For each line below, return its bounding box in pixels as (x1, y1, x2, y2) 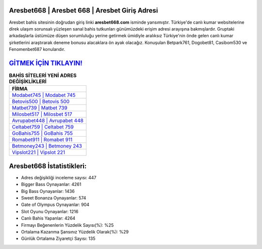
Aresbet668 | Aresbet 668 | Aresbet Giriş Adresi (9, 6, 158, 15)
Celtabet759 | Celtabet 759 (12, 124, 74, 130)
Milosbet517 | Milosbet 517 (12, 111, 72, 118)
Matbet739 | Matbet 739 (12, 105, 67, 111)
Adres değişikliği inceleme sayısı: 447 (21, 174, 97, 180)
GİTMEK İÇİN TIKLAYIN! (9, 59, 82, 67)
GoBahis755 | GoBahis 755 (12, 130, 73, 137)
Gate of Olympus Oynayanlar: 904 (21, 202, 90, 208)
